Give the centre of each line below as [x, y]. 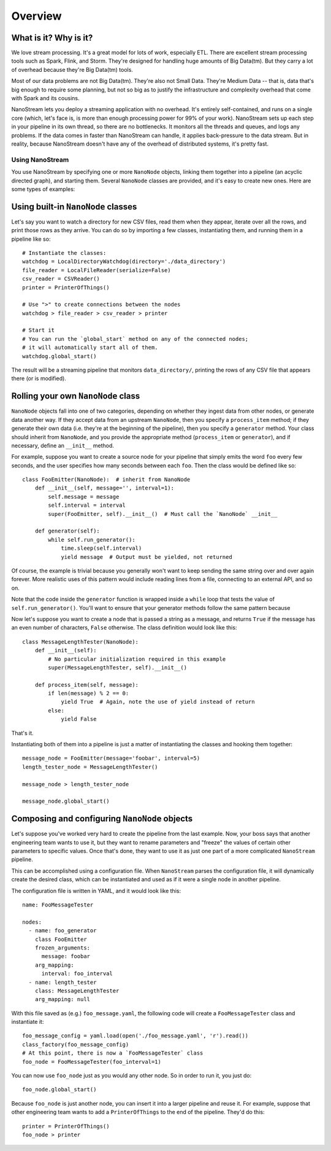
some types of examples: [43, 189]
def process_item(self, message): [87, 685]
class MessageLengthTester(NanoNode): [81, 642]
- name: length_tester [63, 982]
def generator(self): [67, 531]
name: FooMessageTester [58, 905]
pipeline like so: [31, 239]
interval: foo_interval [77, 974]
